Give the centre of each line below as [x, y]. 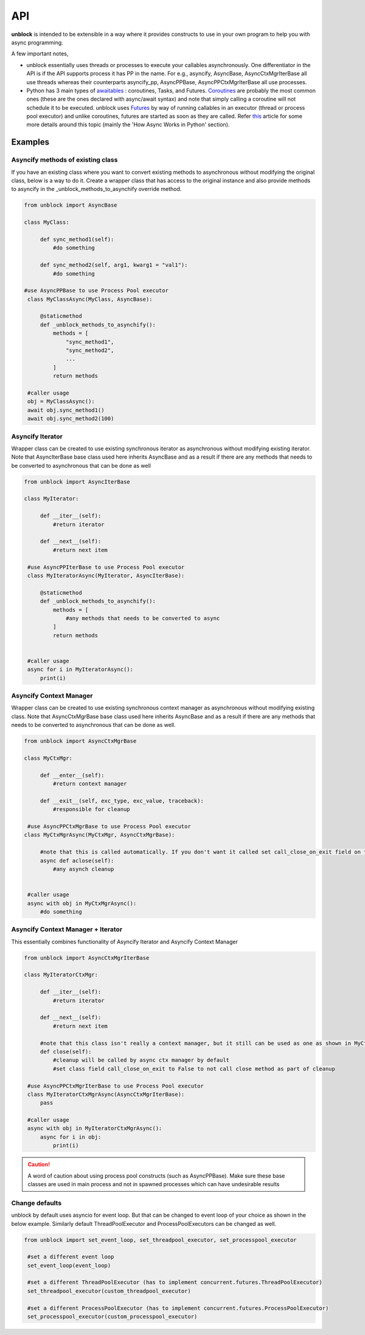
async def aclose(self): [77, 861]
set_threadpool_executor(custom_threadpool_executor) [109, 1291]
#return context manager [90, 784]
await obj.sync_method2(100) [71, 419]
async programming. [37, 42]
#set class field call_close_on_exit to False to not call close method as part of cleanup [194, 1068]
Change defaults [36, 1203]
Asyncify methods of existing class [64, 160]
